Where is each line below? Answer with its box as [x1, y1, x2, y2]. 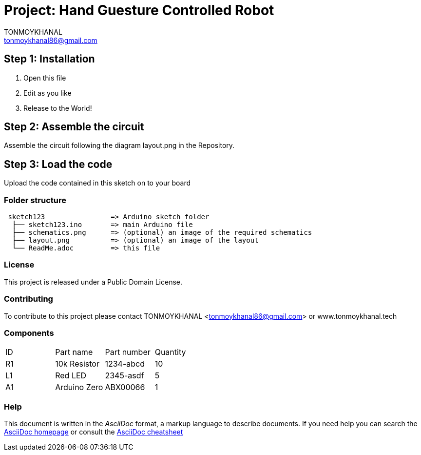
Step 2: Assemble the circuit [4, 121, 144, 133]
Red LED [55, 371, 87, 381]
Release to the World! [23, 103, 92, 112]
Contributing [4, 294, 53, 304]
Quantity [154, 347, 186, 357]
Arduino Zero [55, 382, 103, 393]
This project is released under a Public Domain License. [4, 277, 182, 286]
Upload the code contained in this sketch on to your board [4, 179, 191, 187]
